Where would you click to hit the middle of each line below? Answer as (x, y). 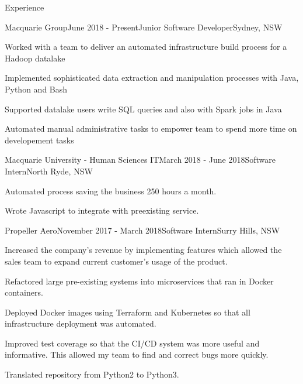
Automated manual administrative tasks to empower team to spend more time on (151, 128)
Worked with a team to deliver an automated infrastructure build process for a (146, 47)
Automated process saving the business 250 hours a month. (111, 191)
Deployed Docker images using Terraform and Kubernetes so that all (128, 312)
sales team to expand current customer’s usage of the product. (116, 261)
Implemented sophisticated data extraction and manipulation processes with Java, (152, 78)
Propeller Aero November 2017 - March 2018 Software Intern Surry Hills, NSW (142, 230)
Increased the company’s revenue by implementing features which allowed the (143, 250)
